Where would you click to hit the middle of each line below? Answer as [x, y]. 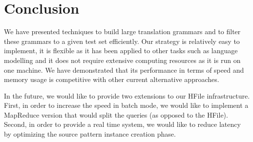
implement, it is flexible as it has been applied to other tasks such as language [121, 51]
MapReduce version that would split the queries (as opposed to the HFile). [116, 114]
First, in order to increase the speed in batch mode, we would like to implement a [126, 105]
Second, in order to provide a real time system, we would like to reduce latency [122, 124]
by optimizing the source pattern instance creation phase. [90, 134]
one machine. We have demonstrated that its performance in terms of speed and [124, 70]
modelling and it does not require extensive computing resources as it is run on [122, 60]
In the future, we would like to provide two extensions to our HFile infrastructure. [127, 95]
